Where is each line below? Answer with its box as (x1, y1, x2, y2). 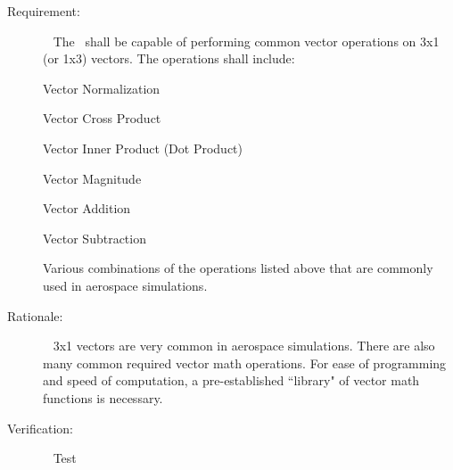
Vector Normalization (43, 78, 161, 97)
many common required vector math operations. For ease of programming (43, 353, 447, 372)
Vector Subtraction (43, 228, 146, 247)
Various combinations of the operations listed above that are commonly (43, 259, 433, 277)
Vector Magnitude (43, 169, 142, 187)
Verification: (7, 418, 73, 437)
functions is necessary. (43, 388, 163, 407)
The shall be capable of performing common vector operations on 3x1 (53, 31, 440, 50)
